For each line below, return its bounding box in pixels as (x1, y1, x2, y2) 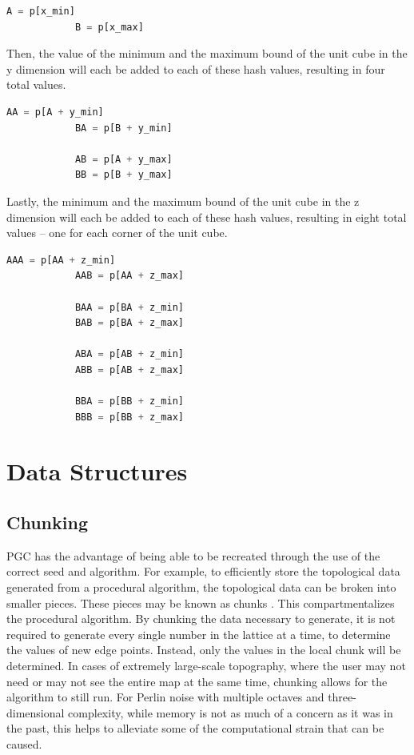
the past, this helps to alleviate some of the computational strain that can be (6, 720, 384, 737)
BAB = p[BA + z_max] (74, 317, 184, 329)
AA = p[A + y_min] (6, 106, 104, 118)
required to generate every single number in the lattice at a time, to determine (6, 625, 391, 642)
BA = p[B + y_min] (74, 122, 173, 134)
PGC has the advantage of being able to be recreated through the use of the (6, 547, 380, 564)
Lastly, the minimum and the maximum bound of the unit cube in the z (6, 192, 360, 209)
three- (328, 689, 356, 705)
